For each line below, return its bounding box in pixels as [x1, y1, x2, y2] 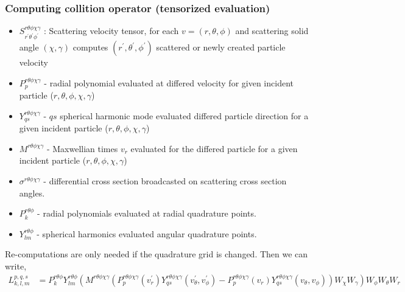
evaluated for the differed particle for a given [130, 142, 298, 155]
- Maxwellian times [46, 142, 118, 155]
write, [5, 260, 27, 273]
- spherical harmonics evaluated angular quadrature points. [37, 227, 257, 240]
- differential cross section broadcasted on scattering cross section [43, 175, 287, 187]
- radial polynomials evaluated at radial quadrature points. [37, 207, 256, 220]
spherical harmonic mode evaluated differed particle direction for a [60, 109, 309, 122]
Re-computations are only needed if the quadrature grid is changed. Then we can [5, 248, 308, 260]
